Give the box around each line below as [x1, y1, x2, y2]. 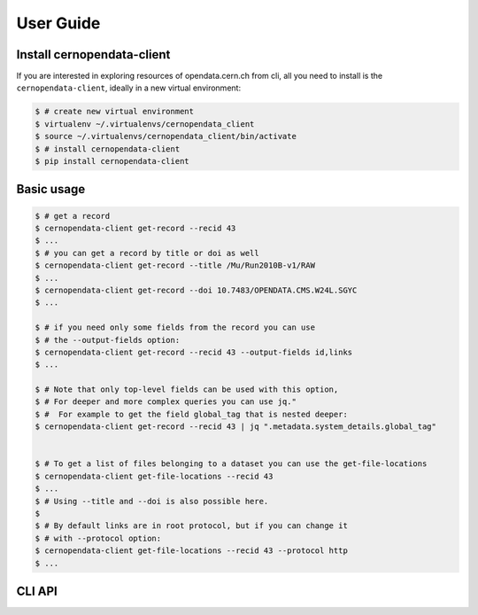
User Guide [16, 13, 101, 33]
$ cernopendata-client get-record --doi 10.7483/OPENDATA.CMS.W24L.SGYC [35, 284, 358, 295]
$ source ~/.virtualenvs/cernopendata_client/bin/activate [35, 131, 297, 142]
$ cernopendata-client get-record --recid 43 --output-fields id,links [35, 346, 353, 357]
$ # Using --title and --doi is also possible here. [35, 496, 269, 506]
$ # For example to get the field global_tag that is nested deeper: [35, 409, 349, 419]
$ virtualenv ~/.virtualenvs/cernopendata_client [35, 119, 255, 128]
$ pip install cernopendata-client [35, 156, 189, 166]
